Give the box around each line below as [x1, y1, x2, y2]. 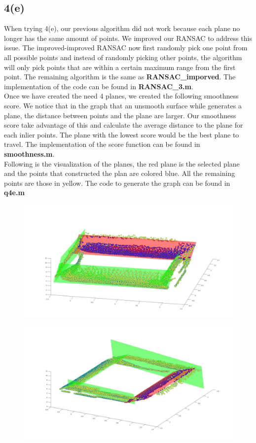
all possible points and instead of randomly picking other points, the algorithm [4, 52, 242, 62]
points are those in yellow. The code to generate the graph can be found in [4, 177, 230, 188]
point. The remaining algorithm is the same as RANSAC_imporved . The [4, 71, 236, 82]
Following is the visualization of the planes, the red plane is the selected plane [4, 158, 240, 169]
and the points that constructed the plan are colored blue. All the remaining [4, 168, 235, 178]
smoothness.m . [4, 148, 55, 159]
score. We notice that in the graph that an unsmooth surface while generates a [4, 100, 242, 110]
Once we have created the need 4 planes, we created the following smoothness [4, 91, 239, 101]
